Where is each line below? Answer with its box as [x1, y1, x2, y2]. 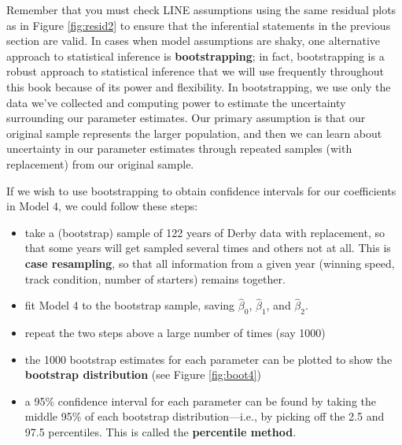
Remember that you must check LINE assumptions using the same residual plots [6, 2, 396, 17]
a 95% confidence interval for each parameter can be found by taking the [24, 392, 377, 409]
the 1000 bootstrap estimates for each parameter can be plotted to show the [24, 350, 393, 367]
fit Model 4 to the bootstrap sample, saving [24, 297, 235, 313]
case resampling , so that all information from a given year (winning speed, [24, 254, 395, 271]
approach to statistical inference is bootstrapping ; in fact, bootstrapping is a [6, 47, 385, 64]
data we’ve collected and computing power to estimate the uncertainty [6, 94, 346, 110]
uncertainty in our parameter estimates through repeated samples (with [6, 140, 352, 157]
